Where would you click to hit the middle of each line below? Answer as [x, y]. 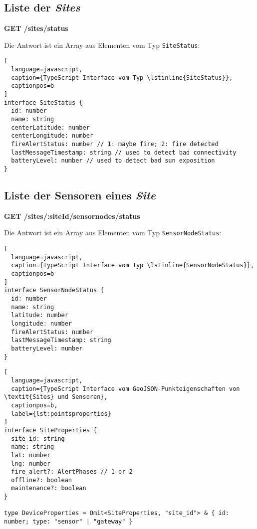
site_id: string [38, 439]
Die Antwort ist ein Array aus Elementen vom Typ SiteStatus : [102, 45]
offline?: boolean [42, 480]
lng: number [31, 463]
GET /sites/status [36, 28]
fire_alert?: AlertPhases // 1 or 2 [72, 472]
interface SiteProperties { [51, 430]
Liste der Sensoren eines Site [80, 195]
